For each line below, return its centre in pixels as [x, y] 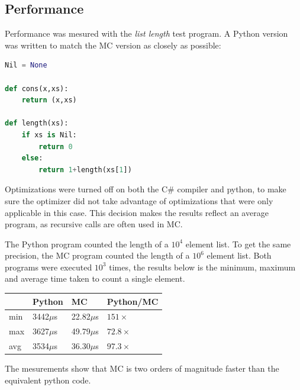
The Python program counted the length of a [87, 244]
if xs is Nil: [49, 135]
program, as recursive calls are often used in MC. [94, 224]
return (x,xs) [49, 100]
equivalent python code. [48, 380]
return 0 [56, 146]
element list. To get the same [238, 244]
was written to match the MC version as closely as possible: [113, 45]
